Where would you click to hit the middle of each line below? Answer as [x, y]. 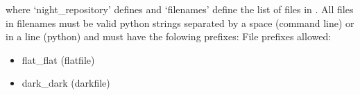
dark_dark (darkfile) [66, 83]
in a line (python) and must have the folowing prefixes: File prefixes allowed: [169, 36]
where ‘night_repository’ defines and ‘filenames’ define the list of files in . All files [180, 9]
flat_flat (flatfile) [58, 59]
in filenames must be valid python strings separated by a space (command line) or [180, 23]
